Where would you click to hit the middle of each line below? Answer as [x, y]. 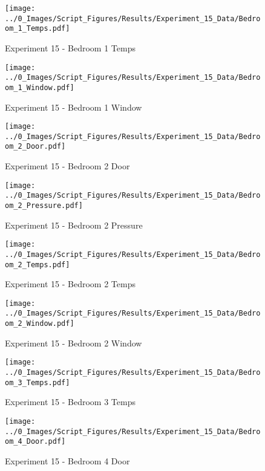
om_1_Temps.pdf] [38, 29]
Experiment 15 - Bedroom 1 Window [74, 107]
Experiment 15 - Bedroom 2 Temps [70, 284]
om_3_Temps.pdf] [38, 382]
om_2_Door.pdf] [35, 147]
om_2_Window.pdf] [40, 324]
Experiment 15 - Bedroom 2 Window [74, 343]
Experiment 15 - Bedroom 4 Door [67, 460]
